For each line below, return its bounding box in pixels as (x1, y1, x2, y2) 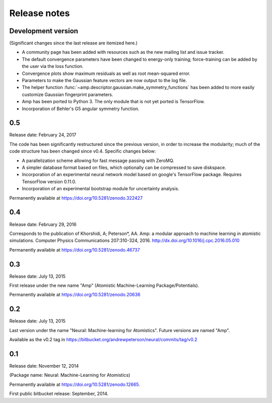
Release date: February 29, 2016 (9, 221, 77, 227)
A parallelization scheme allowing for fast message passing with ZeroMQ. (22, 157, 175, 164)
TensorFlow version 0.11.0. (22, 179, 77, 185)
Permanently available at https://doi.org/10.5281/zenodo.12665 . (9, 381, 141, 387)
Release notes (9, 8, 70, 19)
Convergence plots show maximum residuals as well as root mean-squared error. (22, 70, 191, 76)
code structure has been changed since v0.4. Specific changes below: (9, 148, 156, 154)
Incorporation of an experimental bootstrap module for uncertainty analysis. (22, 186, 180, 192)
